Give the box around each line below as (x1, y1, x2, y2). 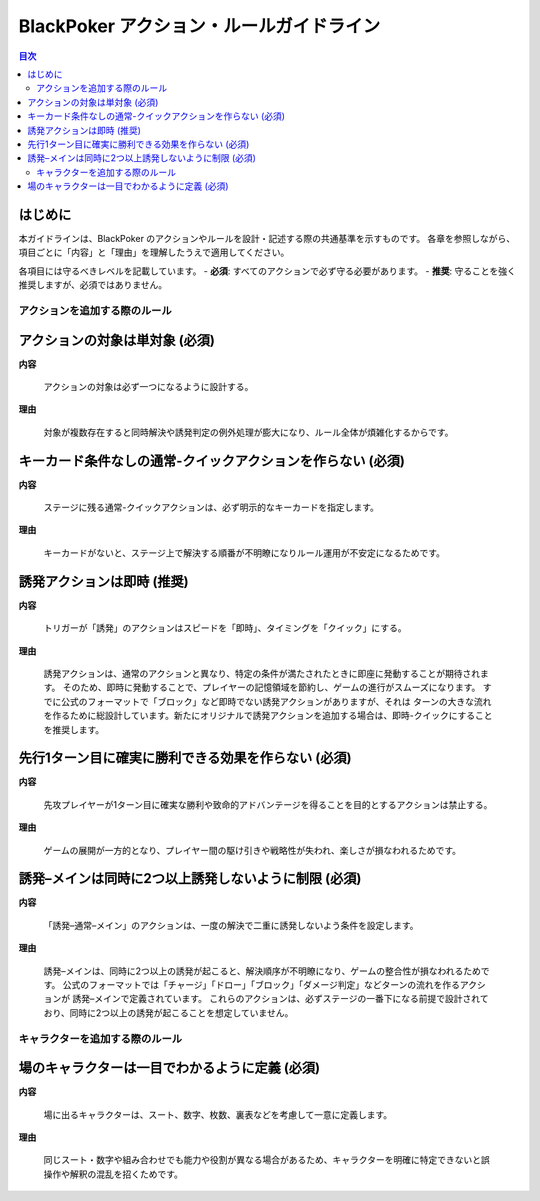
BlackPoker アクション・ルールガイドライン (18, 15, 381, 37)
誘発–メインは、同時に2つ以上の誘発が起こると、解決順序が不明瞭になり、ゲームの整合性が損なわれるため (43, 965, 482, 977)
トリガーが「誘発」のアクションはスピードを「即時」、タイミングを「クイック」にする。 (43, 622, 407, 634)
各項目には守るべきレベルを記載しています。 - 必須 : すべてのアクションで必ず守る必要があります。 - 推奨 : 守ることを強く (18, 265, 517, 277)
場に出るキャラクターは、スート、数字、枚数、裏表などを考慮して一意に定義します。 (43, 1108, 393, 1120)
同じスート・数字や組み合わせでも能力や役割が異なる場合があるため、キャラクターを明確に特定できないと (43, 1154, 482, 1166)
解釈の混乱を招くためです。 (69, 1168, 184, 1180)
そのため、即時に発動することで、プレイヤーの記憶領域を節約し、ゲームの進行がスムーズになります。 (62, 681, 481, 694)
